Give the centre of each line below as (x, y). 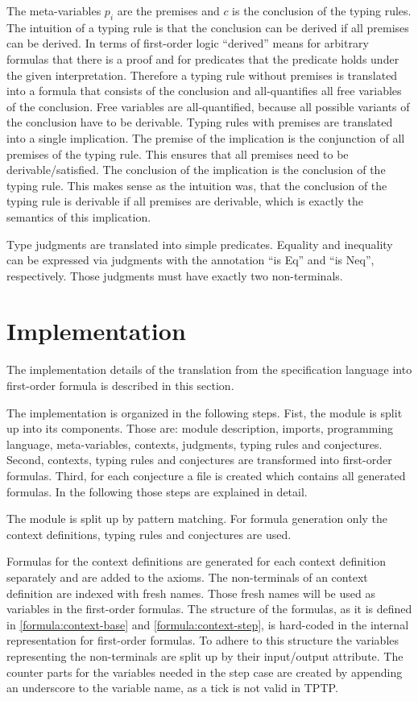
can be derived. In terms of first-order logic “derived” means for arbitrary (188, 43)
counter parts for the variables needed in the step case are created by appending (205, 672)
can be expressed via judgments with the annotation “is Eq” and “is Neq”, (190, 260)
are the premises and (168, 10)
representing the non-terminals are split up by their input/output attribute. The (205, 655)
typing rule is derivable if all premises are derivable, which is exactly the (185, 201)
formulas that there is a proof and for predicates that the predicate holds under (203, 58)
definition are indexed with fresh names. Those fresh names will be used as (191, 593)
